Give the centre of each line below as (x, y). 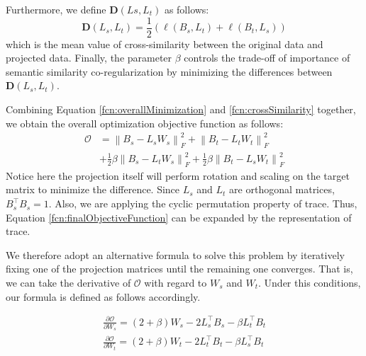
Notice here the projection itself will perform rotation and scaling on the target (178, 175)
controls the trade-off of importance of (267, 58)
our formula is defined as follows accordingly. (103, 296)
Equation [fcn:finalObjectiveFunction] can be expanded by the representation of (179, 217)
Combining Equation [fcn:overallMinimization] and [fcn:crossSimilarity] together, (181, 109)
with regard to (176, 283)
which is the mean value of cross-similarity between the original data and (165, 44)
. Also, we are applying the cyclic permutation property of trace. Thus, (203, 203)
